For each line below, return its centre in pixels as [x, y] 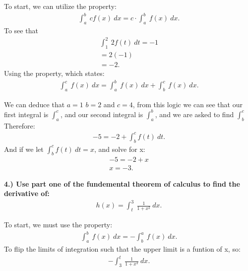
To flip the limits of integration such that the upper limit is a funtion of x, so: [122, 248]
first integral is [26, 114]
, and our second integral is [102, 114]
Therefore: [20, 125]
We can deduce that [34, 104]
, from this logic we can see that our [187, 104]
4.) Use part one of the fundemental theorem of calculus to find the [122, 183]
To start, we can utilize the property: [60, 6]
